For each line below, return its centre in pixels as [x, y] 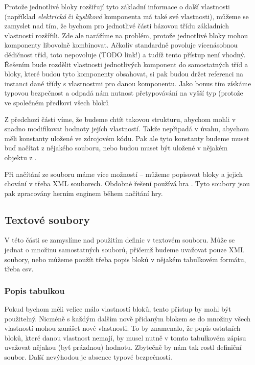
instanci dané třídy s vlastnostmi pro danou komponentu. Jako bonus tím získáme [128, 83]
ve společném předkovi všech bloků [57, 102]
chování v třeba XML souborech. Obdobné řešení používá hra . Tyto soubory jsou [127, 183]
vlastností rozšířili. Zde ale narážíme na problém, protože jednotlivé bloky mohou [126, 35]
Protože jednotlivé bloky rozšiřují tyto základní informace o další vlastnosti [117, 6]
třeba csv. [19, 269]
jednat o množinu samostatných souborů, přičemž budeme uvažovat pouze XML [125, 250]
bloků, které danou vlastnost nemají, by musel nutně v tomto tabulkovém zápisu [125, 337]
